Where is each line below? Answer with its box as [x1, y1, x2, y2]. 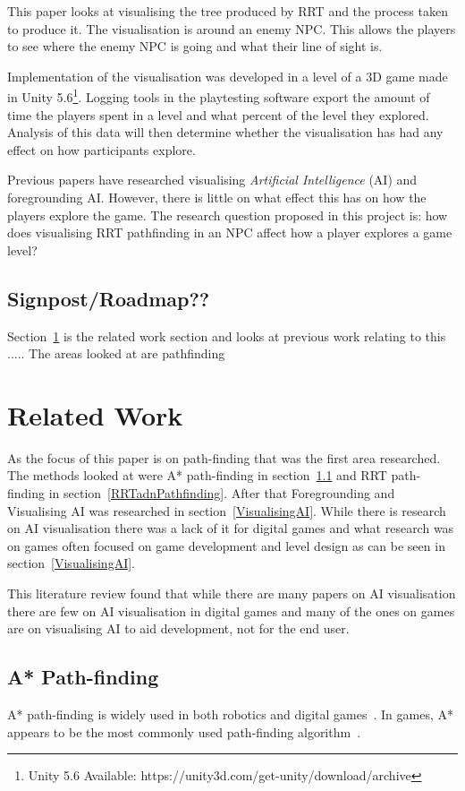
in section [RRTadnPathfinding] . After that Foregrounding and [48, 484, 395, 503]
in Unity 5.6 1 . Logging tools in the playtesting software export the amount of [7, 85, 430, 107]
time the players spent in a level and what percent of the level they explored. [7, 105, 429, 124]
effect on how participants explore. [7, 140, 196, 159]
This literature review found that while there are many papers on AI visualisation [7, 584, 456, 603]
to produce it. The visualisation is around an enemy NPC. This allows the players [7, 19, 456, 38]
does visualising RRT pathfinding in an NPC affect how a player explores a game [7, 223, 452, 242]
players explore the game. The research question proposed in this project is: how [7, 205, 448, 224]
